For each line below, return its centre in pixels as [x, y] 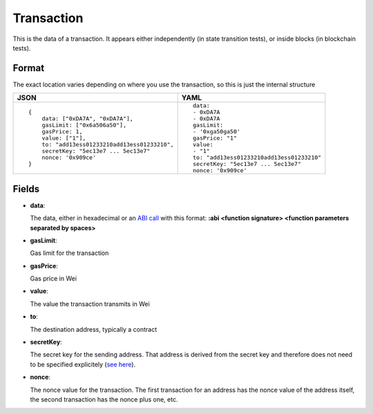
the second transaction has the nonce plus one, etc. [104, 399]
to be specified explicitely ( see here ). [83, 364]
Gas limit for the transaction [69, 253]
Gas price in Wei [54, 279]
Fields [26, 189]
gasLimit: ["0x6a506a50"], [84, 125]
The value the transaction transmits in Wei [90, 303]
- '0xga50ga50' [217, 132]
